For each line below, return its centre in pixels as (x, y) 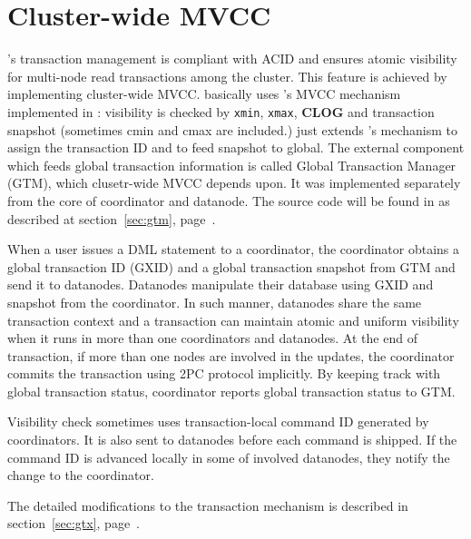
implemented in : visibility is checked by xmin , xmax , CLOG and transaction (221, 111)
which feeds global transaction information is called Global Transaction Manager (232, 165)
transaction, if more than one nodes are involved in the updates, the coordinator (231, 355)
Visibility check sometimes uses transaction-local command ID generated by (218, 421)
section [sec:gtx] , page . (74, 523)
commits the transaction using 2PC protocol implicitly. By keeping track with (224, 373)
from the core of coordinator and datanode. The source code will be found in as (229, 200)
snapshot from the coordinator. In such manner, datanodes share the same (215, 302)
